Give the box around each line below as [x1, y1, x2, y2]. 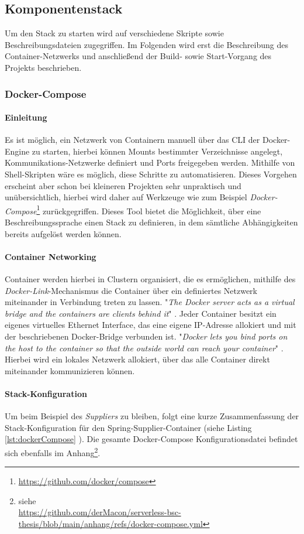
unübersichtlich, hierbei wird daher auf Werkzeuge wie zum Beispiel [5, 191, 247, 203]
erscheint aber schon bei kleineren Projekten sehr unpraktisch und [5, 179, 241, 191]
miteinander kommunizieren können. [5, 364, 135, 376]
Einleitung [5, 111, 47, 124]
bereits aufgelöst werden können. [5, 227, 122, 239]
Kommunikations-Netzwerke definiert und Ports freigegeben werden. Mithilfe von [5, 156, 295, 169]
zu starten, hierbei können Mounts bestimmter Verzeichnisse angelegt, [32, 145, 283, 157]
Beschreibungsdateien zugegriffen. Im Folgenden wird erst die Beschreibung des [5, 38, 288, 50]
